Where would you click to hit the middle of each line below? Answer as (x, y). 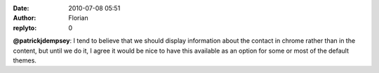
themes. (25, 60)
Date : (21, 8)
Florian (78, 18)
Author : (25, 18)
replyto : (25, 27)
